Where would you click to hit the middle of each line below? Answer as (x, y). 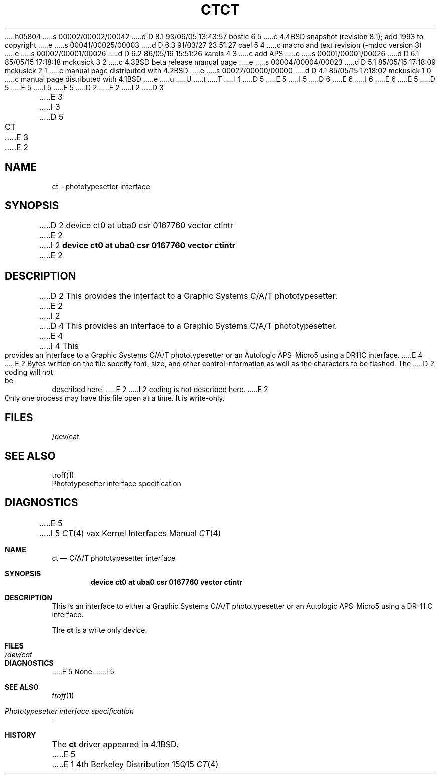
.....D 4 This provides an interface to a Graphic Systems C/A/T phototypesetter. (188, 326)
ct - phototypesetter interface (101, 186)
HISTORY (20, 735)
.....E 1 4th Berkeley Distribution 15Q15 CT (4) (135, 764)
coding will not (29, 372)
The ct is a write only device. (100, 630)
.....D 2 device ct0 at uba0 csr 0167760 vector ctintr (136, 226)
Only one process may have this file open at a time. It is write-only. (115, 398)
